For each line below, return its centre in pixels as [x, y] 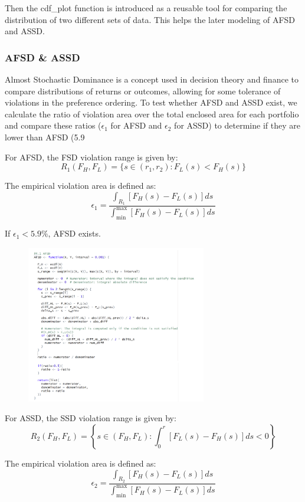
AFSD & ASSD [42, 57]
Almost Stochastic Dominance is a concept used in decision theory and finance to [152, 79]
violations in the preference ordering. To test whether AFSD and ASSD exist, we [151, 102]
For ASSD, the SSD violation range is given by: [91, 418]
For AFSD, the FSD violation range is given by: [91, 157]
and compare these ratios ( [53, 125]
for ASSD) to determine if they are [237, 125]
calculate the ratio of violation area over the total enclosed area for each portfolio [152, 114]
